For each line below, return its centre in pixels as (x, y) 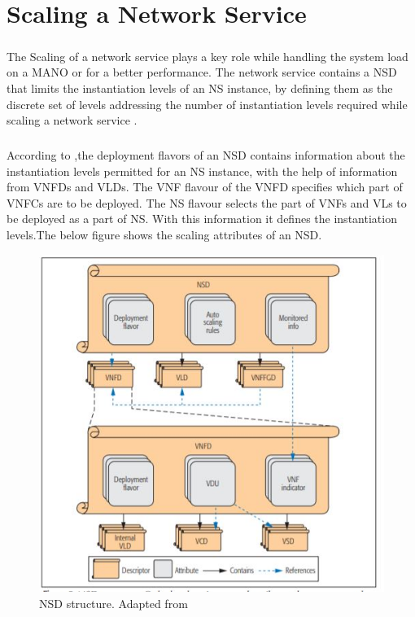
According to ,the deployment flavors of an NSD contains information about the (206, 155)
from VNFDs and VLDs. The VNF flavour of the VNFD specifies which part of (205, 187)
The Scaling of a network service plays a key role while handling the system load (207, 56)
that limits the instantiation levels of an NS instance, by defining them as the (200, 88)
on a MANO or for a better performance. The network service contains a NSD (202, 72)
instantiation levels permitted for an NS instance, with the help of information (202, 171)
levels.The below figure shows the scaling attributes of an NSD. (164, 235)
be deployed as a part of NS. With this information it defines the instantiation (202, 219)
